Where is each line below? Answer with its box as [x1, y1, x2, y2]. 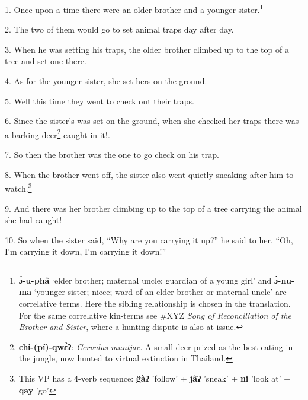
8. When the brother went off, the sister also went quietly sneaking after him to [5, 168, 294, 180]
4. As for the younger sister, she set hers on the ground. [5, 75, 207, 87]
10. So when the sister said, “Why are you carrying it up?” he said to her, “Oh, [5, 233, 293, 246]
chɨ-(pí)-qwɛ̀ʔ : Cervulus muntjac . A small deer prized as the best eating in [18, 340, 293, 353]
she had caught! [5, 214, 62, 226]
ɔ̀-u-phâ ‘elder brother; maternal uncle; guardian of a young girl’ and [18, 274, 272, 286]
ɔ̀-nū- [274, 274, 295, 286]
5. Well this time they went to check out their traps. [5, 94, 194, 107]
